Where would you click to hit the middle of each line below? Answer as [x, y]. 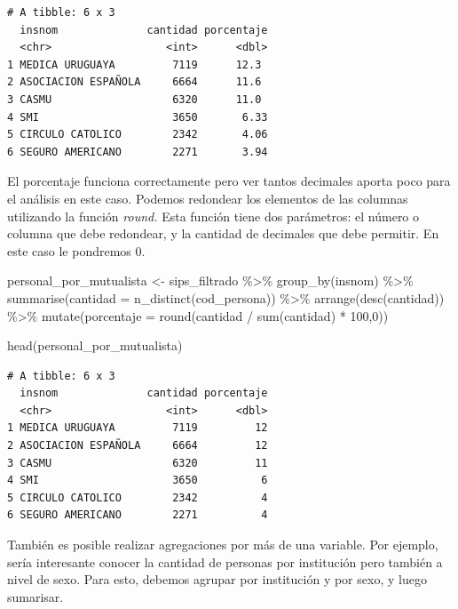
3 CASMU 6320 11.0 [134, 99]
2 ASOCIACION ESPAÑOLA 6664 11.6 [134, 82]
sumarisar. [36, 596]
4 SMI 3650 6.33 [138, 117]
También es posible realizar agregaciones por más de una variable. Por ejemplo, [223, 545]
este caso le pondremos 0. [76, 250]
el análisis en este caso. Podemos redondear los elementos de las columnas [208, 198]
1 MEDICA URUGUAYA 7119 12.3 [134, 64]
